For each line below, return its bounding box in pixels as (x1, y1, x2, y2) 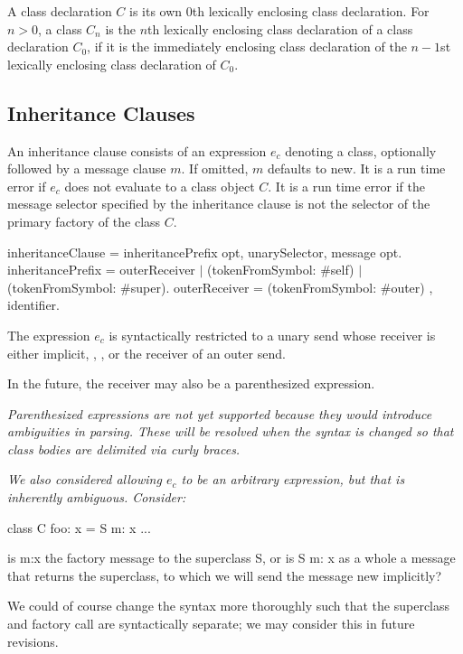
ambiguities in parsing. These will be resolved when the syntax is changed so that (7, 422, 454, 441)
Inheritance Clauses (7, 98, 195, 126)
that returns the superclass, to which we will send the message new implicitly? (7, 565, 442, 584)
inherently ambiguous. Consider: (7, 488, 186, 507)
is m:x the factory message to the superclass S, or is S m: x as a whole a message (7, 548, 456, 567)
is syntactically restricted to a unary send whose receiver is (109, 325, 436, 344)
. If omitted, (181, 159, 249, 178)
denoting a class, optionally (285, 141, 437, 160)
